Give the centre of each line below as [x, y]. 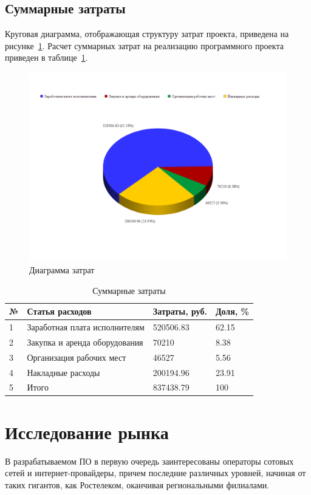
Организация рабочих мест [77, 357]
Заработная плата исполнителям [86, 326]
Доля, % [232, 311]
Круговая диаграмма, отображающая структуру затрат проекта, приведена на [147, 34]
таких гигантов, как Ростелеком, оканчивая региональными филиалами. [137, 484]
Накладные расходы [63, 372]
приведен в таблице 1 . [46, 57]
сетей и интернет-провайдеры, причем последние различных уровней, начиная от [155, 473]
